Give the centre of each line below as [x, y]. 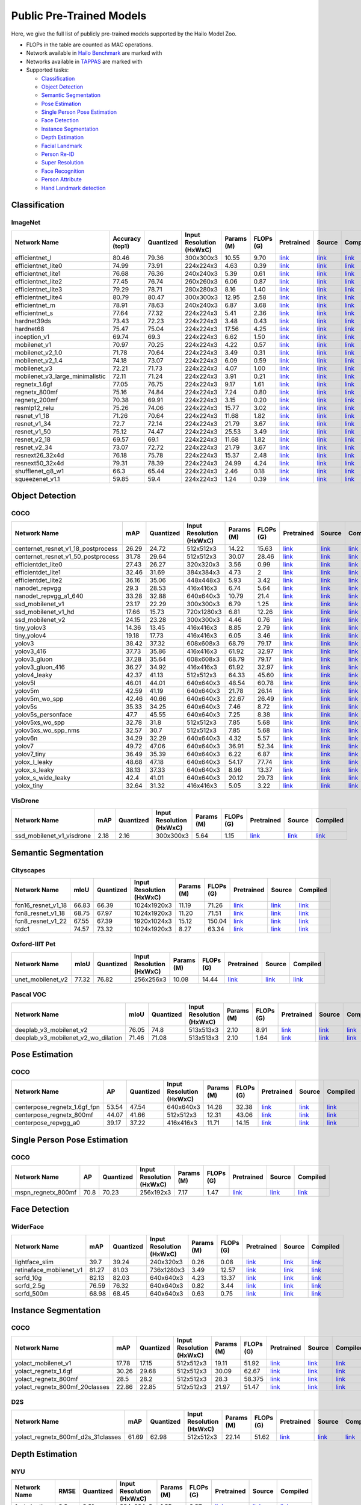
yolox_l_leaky [34, 762]
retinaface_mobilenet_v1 [49, 1270]
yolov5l [25, 683]
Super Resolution [63, 163]
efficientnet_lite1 [38, 273]
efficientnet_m [35, 305]
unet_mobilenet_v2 [42, 979]
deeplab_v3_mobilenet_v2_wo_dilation [69, 1037]
